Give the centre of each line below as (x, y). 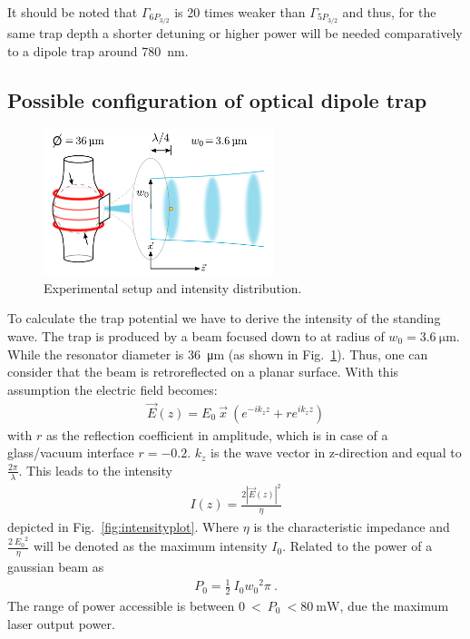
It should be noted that (73, 12)
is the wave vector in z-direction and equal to (336, 452)
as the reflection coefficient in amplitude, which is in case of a (217, 434)
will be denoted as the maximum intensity (151, 546)
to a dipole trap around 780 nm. (98, 50)
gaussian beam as (56, 567)
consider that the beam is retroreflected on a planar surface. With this (203, 372)
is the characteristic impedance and (352, 527)
